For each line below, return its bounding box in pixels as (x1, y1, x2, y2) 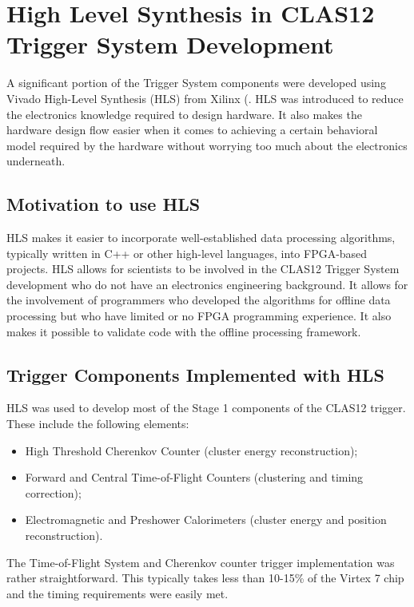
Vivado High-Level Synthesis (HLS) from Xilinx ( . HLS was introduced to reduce (6, 89, 404, 106)
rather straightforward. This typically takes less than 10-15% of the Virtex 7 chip (6, 569, 404, 586)
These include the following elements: (6, 415, 189, 432)
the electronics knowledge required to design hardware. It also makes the (6, 105, 362, 122)
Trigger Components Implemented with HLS (6, 362, 384, 387)
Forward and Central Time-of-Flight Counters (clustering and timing (25, 469, 364, 486)
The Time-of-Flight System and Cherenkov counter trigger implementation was (6, 553, 395, 570)
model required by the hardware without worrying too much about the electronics (6, 137, 408, 153)
